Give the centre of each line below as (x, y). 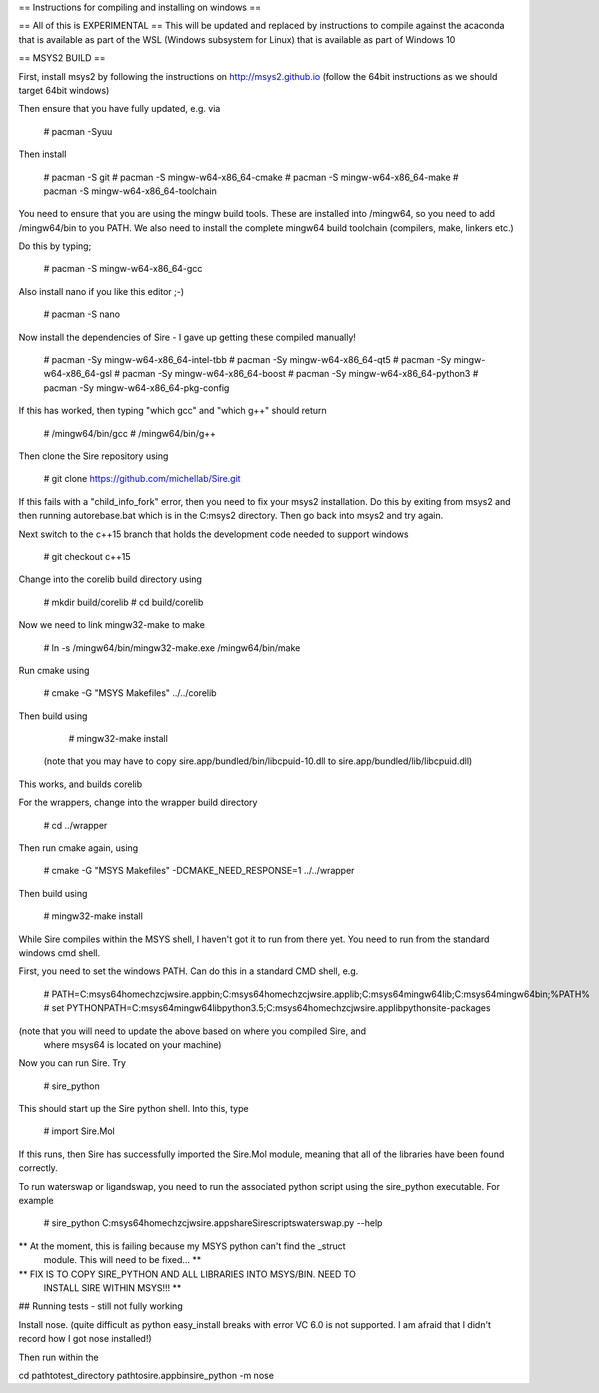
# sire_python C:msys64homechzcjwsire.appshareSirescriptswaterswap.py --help (213, 1223)
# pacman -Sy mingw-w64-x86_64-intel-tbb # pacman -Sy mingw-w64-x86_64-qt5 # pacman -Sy (247, 360)
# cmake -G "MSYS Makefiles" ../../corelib (130, 693)
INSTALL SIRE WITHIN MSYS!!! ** (112, 1288)
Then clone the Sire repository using (93, 456)
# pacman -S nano (81, 314)
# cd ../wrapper (75, 825)
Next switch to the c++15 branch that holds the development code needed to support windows (213, 534)
